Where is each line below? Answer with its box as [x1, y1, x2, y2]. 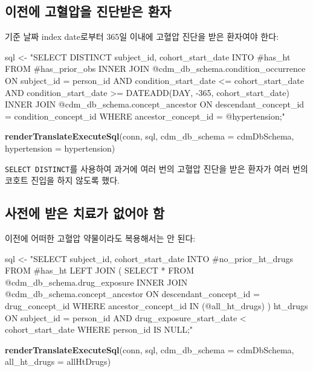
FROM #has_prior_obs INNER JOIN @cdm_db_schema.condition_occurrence [5, 62, 306, 75]
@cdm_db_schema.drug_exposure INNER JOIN [5, 275, 188, 288]
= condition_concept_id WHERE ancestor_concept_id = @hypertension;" [5, 109, 285, 122]
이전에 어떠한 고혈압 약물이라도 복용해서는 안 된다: [5, 232, 196, 244]
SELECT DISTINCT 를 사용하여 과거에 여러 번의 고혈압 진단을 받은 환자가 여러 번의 [5, 162, 308, 175]
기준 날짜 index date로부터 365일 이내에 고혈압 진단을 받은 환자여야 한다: [5, 30, 279, 43]
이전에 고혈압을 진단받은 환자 [5, 2, 172, 21]
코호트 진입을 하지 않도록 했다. [5, 174, 120, 187]
